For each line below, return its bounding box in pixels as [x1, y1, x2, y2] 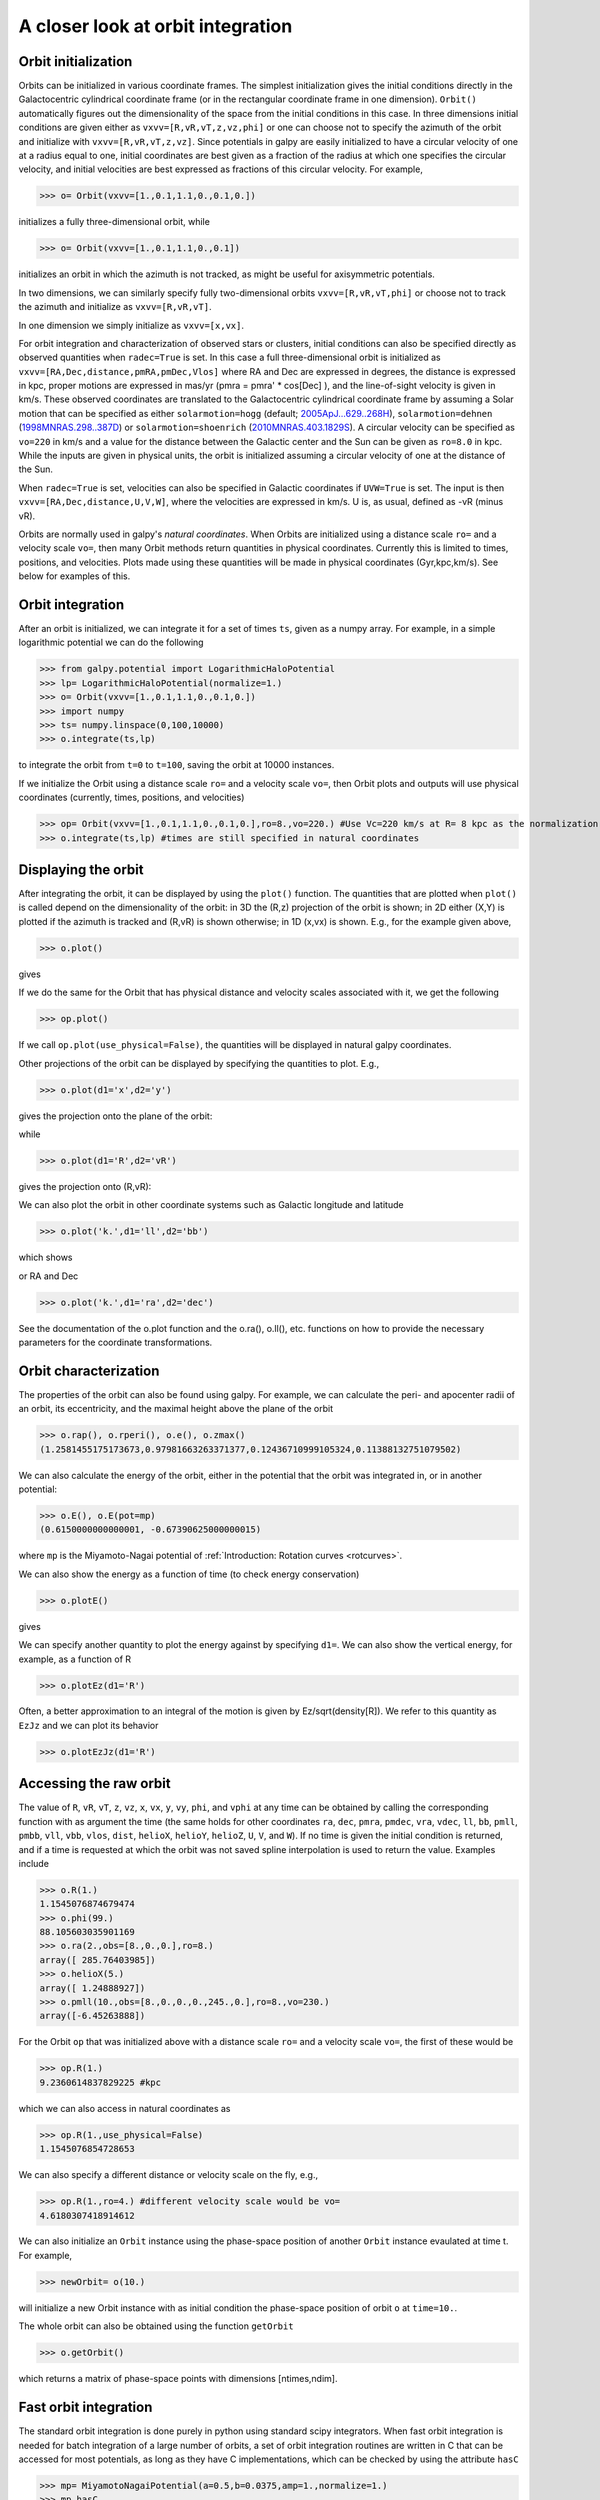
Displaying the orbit [18, 861, 144, 878]
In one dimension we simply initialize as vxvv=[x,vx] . [18, 319, 245, 331]
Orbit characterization [18, 1362, 160, 1379]
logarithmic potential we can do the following [18, 636, 204, 649]
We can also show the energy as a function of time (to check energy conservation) [18, 1568, 360, 1580]
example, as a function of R [18, 1653, 132, 1665]
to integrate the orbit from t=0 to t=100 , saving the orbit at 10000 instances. [18, 759, 335, 771]
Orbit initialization [18, 53, 133, 70]
